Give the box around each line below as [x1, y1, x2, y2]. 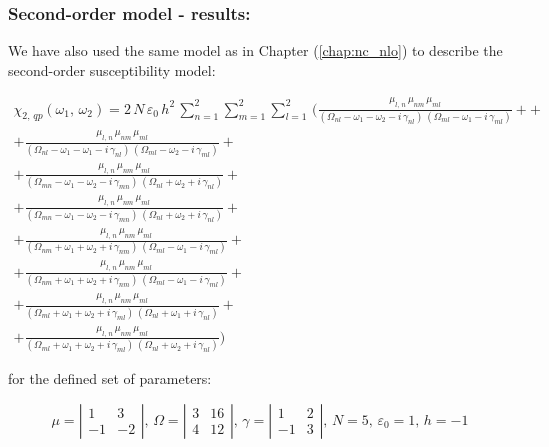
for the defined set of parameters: [8, 368, 212, 389]
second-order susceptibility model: [8, 59, 216, 80]
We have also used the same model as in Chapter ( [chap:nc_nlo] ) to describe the [8, 40, 503, 61]
